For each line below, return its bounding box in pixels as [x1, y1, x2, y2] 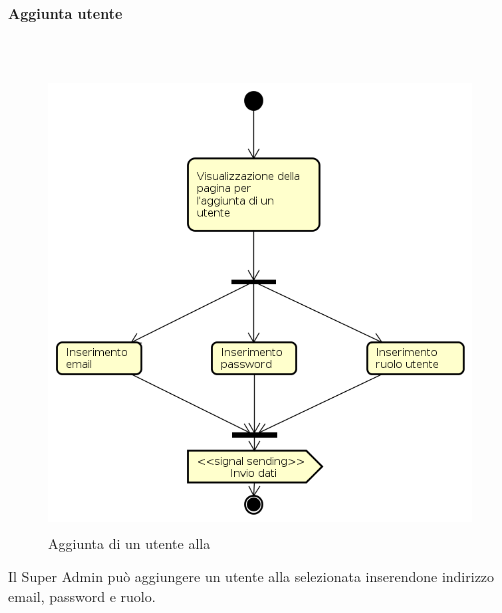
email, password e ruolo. [8, 585, 156, 606]
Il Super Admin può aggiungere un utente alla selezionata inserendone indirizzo [8, 566, 495, 587]
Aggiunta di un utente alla [48, 532, 211, 553]
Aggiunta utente [8, 2, 123, 23]
